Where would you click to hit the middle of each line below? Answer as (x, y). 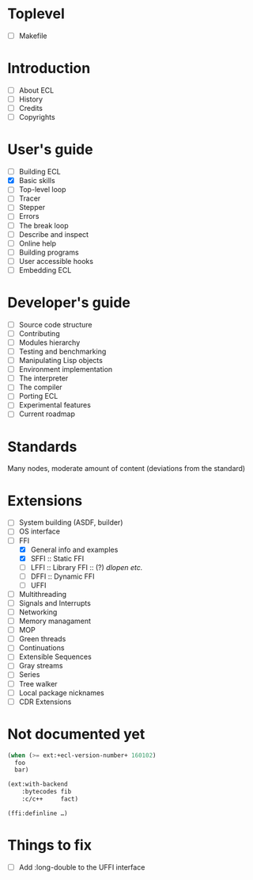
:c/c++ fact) (50, 799)
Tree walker (38, 683)
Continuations (42, 648)
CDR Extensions (45, 702)
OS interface (40, 531)
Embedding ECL (45, 270)
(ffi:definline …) (38, 813)
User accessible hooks (56, 261)
